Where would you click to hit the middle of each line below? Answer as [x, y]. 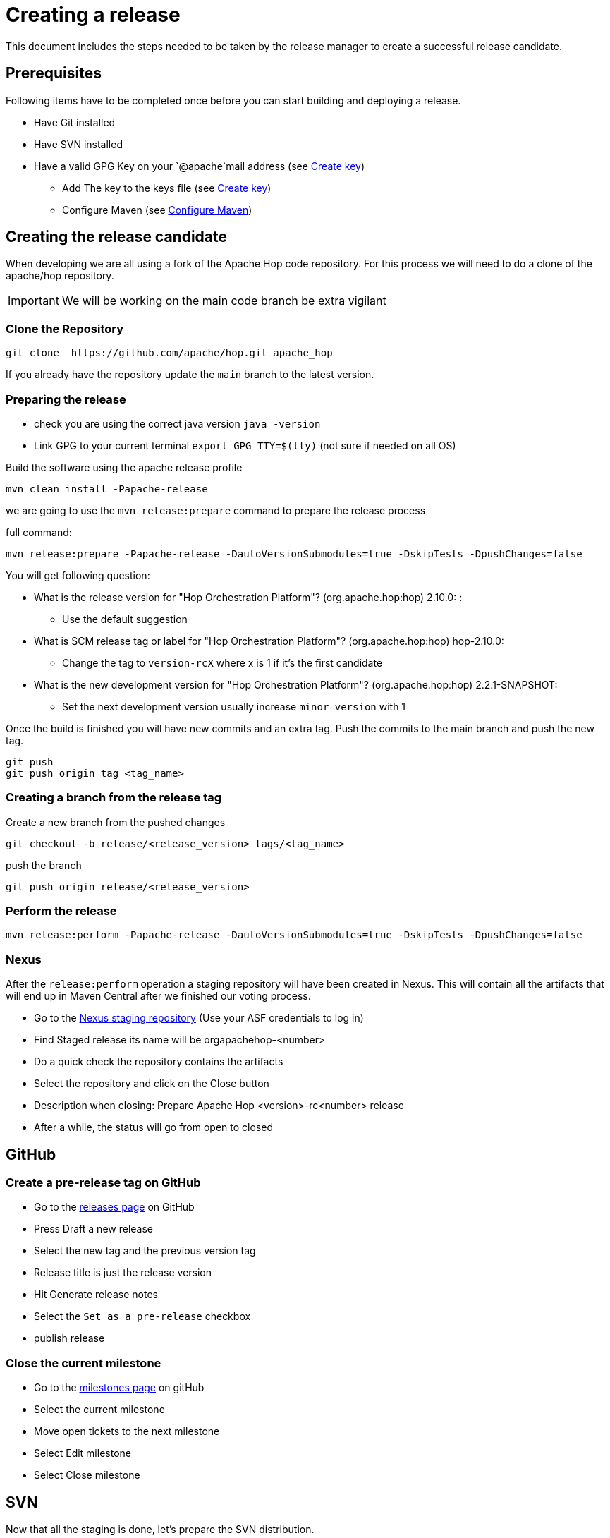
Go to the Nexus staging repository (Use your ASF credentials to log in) [199, 1018]
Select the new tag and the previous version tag [145, 1251]
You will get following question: [78, 575]
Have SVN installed [78, 144]
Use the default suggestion [125, 619]
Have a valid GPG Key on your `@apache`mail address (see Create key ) [200, 166]
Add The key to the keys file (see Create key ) [167, 188]
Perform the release [61, 911]
